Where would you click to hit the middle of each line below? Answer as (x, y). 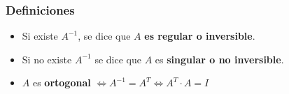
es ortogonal (62, 83)
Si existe (40, 36)
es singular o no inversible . (219, 59)
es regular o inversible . (200, 36)
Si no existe (47, 59)
